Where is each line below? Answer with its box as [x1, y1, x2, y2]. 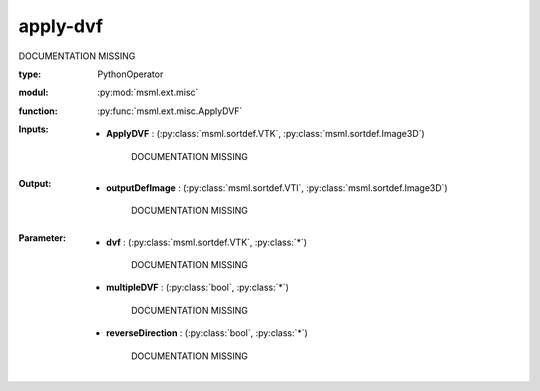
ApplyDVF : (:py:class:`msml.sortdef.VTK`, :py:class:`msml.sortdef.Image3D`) [106, 128, 425, 140]
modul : [18, 86, 49, 99]
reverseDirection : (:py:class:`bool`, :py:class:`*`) [106, 327, 309, 339]
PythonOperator [97, 68, 164, 80]
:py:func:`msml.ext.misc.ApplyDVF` [97, 105, 243, 117]
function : [18, 105, 59, 117]
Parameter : [18, 231, 67, 244]
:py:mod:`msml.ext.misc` [97, 86, 199, 99]
